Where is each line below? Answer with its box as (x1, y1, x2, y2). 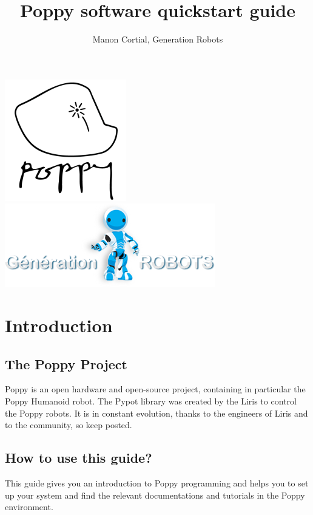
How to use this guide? (5, 448, 152, 467)
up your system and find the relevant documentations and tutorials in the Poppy (5, 488, 305, 501)
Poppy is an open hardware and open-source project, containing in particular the (5, 383, 306, 395)
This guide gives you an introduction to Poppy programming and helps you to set (5, 477, 309, 489)
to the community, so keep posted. (5, 418, 132, 431)
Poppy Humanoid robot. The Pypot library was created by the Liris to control (5, 395, 297, 408)
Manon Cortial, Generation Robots (92, 33, 223, 46)
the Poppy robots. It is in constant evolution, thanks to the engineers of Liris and (5, 406, 308, 419)
